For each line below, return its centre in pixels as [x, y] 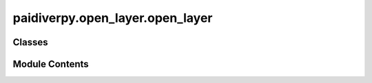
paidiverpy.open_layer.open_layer [113, 18]
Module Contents [51, 64]
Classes [30, 42]
